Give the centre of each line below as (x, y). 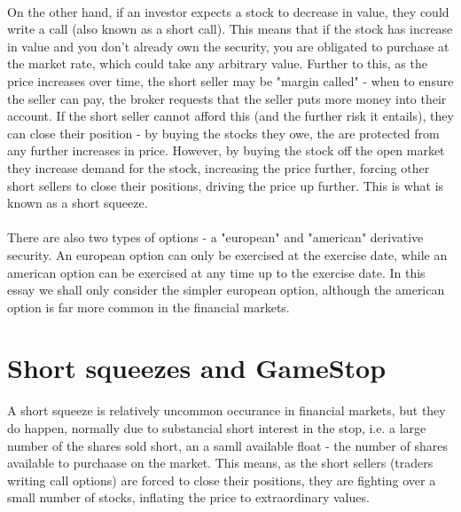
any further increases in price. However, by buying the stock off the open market (226, 150)
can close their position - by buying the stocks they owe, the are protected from (223, 133)
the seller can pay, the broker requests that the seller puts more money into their (227, 98)
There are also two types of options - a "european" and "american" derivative (215, 237)
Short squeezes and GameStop (197, 368)
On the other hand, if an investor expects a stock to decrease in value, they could (228, 11)
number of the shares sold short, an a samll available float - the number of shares (227, 445)
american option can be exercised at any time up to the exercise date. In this (216, 272)
